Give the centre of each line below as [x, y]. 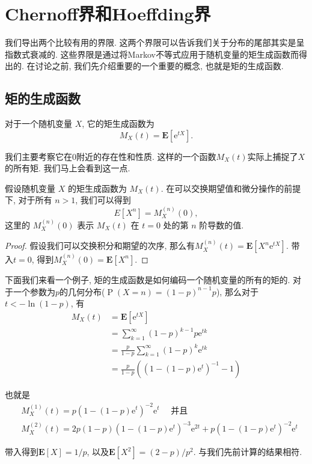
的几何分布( [82, 291]
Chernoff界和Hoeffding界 [108, 14]
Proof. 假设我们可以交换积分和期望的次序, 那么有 [100, 246]
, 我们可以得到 [103, 200]
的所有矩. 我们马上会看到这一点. [68, 168]
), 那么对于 [237, 291]
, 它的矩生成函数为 [118, 124]
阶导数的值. [222, 224]
